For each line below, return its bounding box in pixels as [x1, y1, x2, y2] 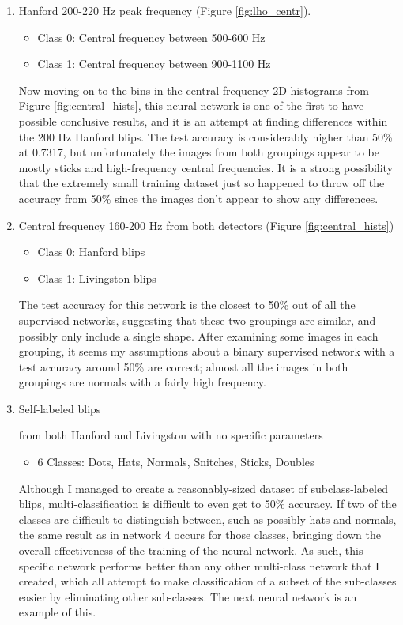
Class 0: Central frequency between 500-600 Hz [37, 28, 266, 45]
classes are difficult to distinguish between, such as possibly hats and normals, [18, 510, 397, 527]
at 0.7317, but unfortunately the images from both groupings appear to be [18, 144, 379, 160]
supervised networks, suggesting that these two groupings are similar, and [18, 311, 376, 328]
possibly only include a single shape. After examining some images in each [18, 327, 379, 344]
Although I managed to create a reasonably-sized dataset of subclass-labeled [18, 480, 388, 496]
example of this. [18, 604, 96, 620]
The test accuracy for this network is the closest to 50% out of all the [18, 296, 356, 313]
